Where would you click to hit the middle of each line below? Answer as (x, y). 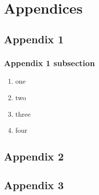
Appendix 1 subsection (49, 63)
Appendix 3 (34, 185)
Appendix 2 (34, 156)
